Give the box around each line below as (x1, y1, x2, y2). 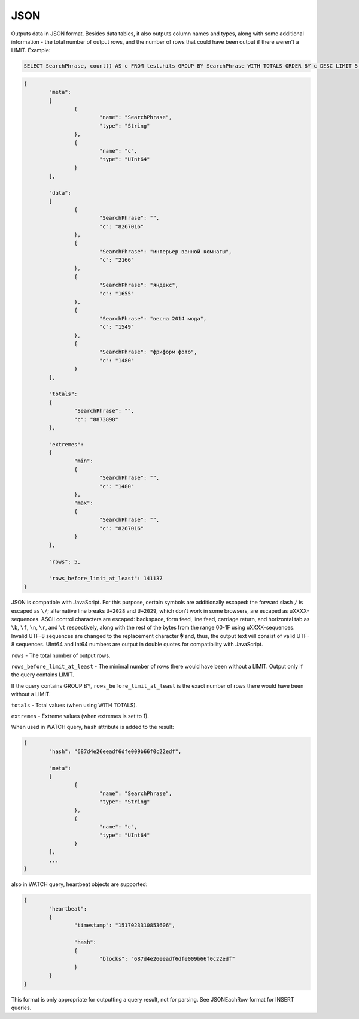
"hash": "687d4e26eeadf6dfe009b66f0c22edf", (48, 748, 182, 755)
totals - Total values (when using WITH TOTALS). (11, 701, 138, 709)
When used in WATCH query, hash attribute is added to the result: (11, 724, 174, 731)
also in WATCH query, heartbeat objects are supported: (11, 881, 148, 888)
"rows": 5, (48, 558, 81, 566)
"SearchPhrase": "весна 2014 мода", (99, 315, 207, 322)
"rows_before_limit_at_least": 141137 (48, 575, 163, 582)
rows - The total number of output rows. (11, 652, 111, 659)
